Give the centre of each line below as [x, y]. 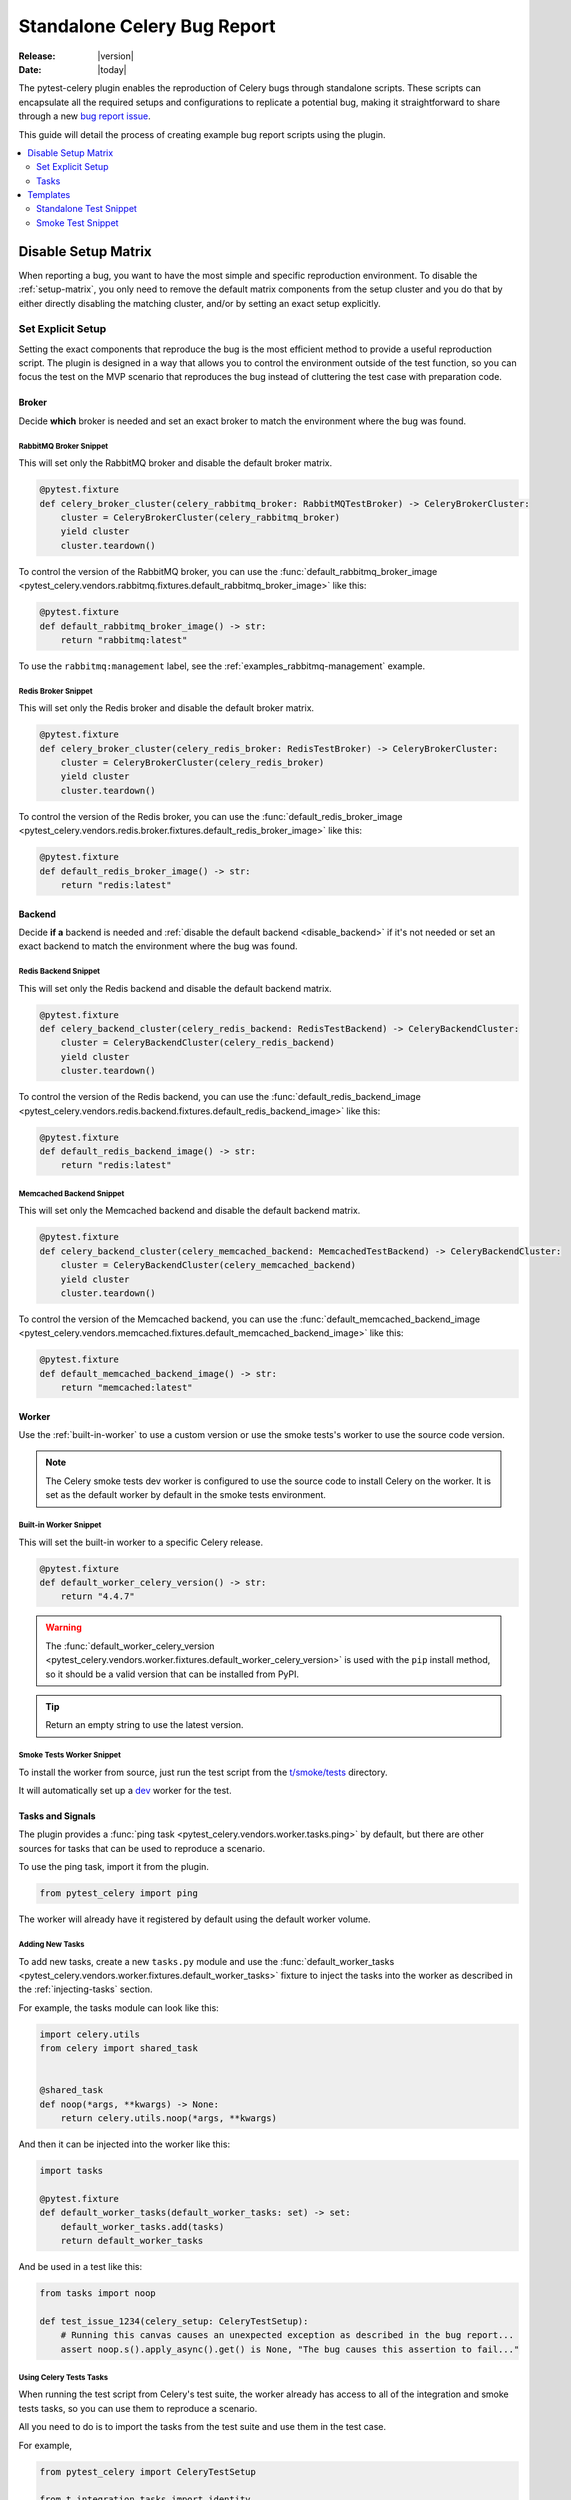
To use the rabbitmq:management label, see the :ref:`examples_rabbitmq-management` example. [222, 666]
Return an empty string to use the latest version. [144, 1725]
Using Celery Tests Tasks [63, 2377]
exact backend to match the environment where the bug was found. [158, 946]
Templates [49, 195]
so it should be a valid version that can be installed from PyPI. [172, 1674]
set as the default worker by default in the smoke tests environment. [186, 1495]
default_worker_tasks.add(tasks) [142, 2226]
